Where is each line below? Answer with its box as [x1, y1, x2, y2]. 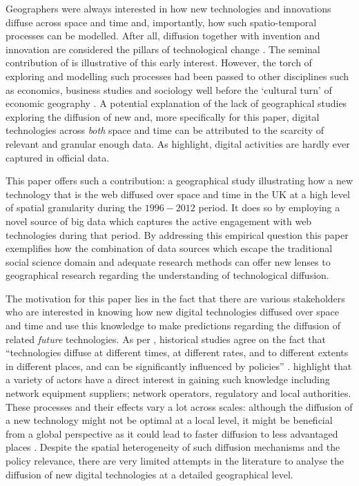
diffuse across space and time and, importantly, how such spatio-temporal [6, 14, 317, 29]
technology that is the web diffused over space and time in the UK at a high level [6, 186, 350, 201]
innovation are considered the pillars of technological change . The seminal [6, 41, 320, 56]
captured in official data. [6, 150, 110, 164]
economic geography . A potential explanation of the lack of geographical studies [6, 96, 347, 110]
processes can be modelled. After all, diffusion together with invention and [6, 28, 320, 43]
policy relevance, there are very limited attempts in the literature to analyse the [6, 454, 344, 467]
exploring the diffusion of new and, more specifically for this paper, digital [6, 109, 320, 124]
